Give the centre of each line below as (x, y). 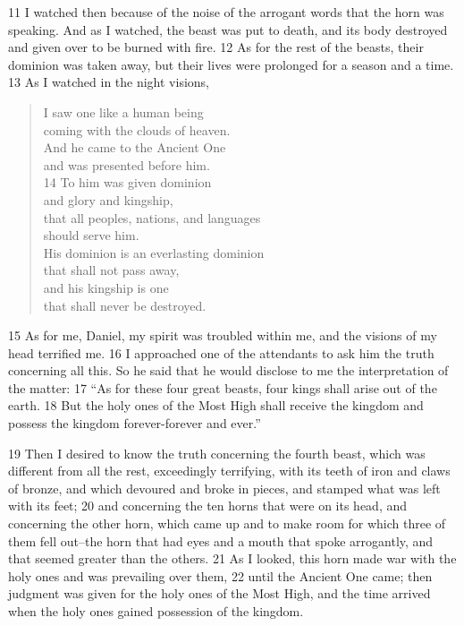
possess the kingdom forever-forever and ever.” (135, 423)
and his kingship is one (106, 287)
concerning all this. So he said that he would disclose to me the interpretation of (228, 370)
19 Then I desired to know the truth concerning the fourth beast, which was (217, 453)
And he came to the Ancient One (135, 147)
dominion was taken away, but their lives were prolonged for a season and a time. (231, 64)
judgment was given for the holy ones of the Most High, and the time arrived (219, 593)
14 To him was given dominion (127, 182)
